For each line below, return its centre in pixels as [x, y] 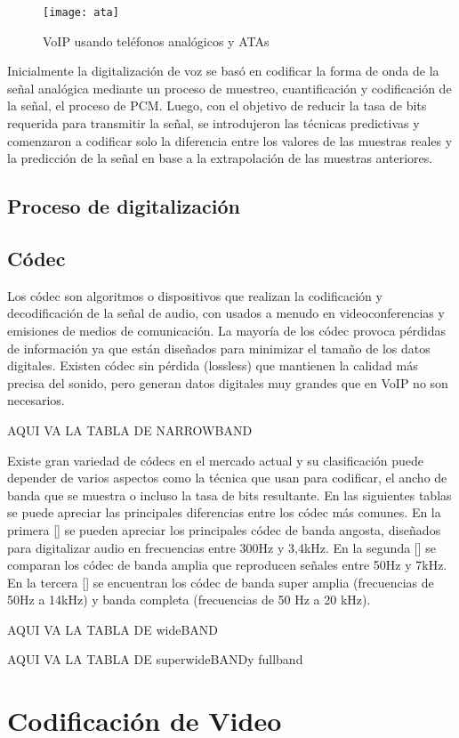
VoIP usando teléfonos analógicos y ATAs [156, 41]
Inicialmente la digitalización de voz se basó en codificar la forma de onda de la [223, 71]
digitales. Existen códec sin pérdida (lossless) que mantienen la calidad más [213, 365]
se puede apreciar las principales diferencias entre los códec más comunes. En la [224, 512]
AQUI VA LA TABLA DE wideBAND [113, 629]
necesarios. [36, 400]
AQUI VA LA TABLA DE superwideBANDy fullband [155, 659]
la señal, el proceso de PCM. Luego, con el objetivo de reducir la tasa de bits [217, 105]
